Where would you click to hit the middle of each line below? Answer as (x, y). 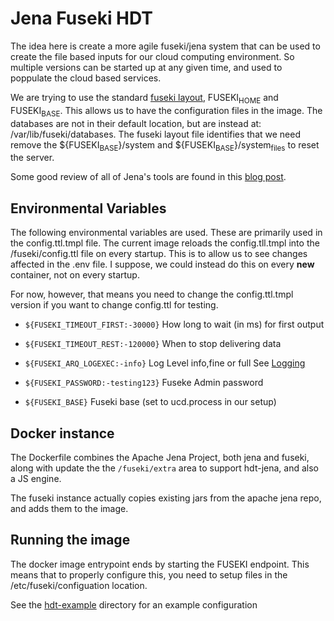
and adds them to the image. (69, 508)
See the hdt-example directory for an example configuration (134, 604)
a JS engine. (36, 478)
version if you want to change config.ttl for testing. (114, 305)
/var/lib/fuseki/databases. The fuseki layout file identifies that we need (155, 134)
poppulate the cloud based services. (86, 78)
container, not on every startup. (75, 275)
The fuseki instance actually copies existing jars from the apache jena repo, (166, 498)
